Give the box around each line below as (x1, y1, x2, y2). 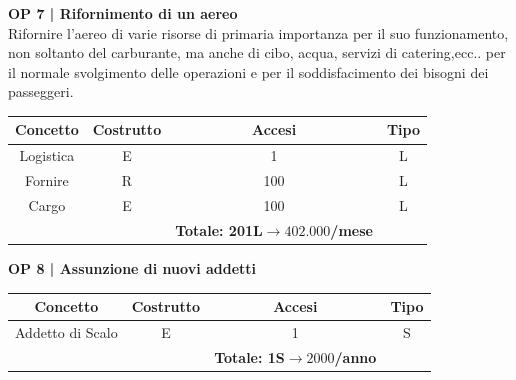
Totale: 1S (214, 346, 285, 367)
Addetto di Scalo (15, 321, 118, 342)
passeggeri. (8, 81, 74, 102)
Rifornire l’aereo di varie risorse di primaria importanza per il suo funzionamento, (8, 22, 509, 43)
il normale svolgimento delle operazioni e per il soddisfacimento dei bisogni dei (8, 61, 489, 82)
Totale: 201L (175, 219, 263, 240)
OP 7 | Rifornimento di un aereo (8, 3, 238, 23)
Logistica (19, 145, 75, 166)
